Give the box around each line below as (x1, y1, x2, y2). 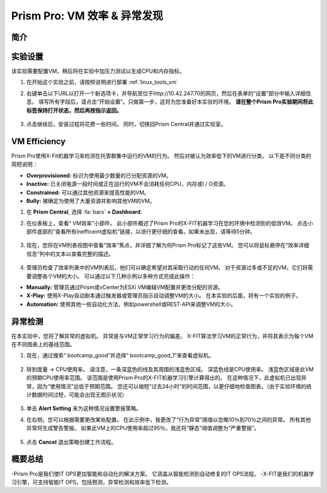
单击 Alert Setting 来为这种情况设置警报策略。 (26, 405, 142, 412)
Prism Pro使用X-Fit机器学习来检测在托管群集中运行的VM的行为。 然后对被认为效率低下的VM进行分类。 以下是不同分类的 (11, 152, 311, 159)
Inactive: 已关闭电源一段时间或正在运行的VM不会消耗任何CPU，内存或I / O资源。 (26, 180, 230, 188)
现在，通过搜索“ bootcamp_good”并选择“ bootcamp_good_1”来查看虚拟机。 (26, 352, 214, 359)
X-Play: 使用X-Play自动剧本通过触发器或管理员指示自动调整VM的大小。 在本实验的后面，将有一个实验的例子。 (26, 292, 302, 299)
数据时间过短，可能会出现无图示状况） (31, 391, 127, 399)
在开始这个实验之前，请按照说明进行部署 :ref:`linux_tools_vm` (26, 79, 179, 86)
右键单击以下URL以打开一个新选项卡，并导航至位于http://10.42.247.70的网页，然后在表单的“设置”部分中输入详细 (26, 90, 306, 97)
